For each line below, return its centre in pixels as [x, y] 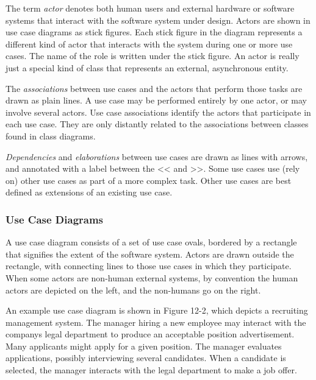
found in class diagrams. [51, 135]
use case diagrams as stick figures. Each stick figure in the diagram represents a [154, 32]
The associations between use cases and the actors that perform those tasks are [154, 88]
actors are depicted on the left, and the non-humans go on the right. [133, 290]
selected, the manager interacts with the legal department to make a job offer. [151, 370]
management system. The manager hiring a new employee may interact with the [156, 322]
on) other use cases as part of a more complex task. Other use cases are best [149, 180]
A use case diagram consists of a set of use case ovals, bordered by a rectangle [151, 242]
